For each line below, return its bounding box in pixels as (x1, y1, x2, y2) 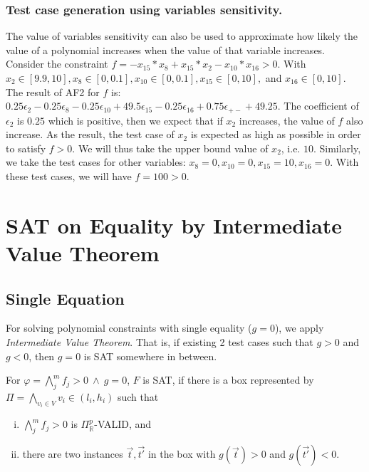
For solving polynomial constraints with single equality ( (6, 320, 252, 335)
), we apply (274, 320, 324, 335)
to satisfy (6, 140, 46, 155)
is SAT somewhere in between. (83, 348, 217, 363)
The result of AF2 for (6, 84, 100, 99)
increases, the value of (239, 112, 335, 127)
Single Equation (6, 287, 125, 309)
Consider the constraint (6, 56, 108, 71)
